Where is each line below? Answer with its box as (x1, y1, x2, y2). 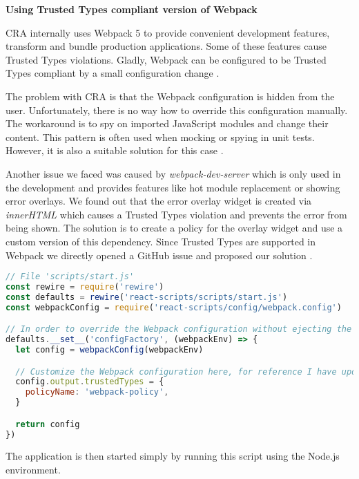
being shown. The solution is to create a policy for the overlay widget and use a (6, 220, 343, 235)
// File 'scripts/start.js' (6, 272, 135, 282)
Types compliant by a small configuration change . (6, 66, 220, 80)
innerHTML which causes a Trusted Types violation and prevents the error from (6, 207, 347, 221)
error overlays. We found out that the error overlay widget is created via (6, 194, 312, 208)
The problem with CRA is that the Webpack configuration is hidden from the (6, 88, 335, 103)
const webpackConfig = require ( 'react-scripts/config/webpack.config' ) (6, 302, 342, 312)
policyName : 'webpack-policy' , (25, 387, 169, 397)
